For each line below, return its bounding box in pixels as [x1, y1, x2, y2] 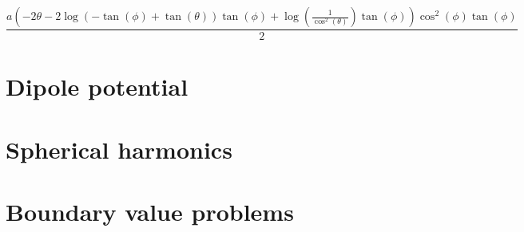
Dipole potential [6, 70, 189, 103]
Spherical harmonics [6, 132, 232, 165]
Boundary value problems [6, 195, 294, 227]
